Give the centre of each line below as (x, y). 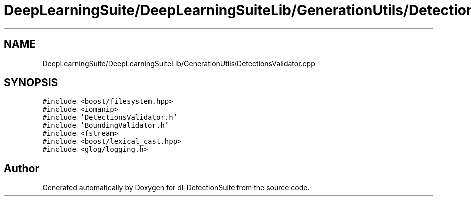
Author (22, 168)
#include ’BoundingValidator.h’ (106, 125)
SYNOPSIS (31, 83)
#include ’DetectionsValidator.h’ (110, 117)
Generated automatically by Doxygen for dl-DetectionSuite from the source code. (176, 188)
